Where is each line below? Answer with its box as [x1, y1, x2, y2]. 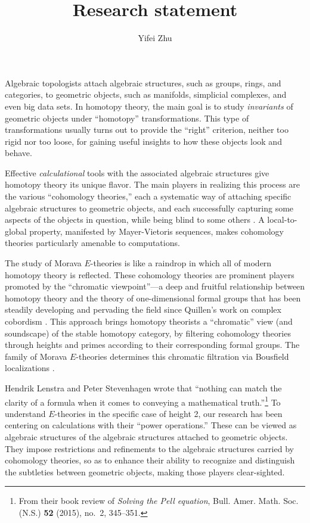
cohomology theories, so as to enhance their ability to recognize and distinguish [5, 454, 295, 466]
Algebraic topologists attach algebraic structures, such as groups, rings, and [5, 76, 281, 89]
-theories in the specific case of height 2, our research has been [54, 407, 283, 419]
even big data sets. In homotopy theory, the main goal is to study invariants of [5, 99, 293, 112]
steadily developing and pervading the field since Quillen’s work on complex [5, 303, 281, 316]
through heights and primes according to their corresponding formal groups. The [5, 338, 300, 351]
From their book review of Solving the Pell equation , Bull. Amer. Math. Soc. [18, 494, 299, 507]
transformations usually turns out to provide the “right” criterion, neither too [5, 123, 289, 136]
